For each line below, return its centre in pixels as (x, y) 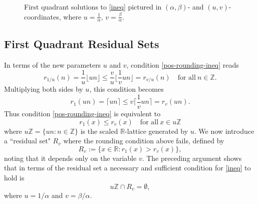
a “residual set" (27, 141)
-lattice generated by (157, 131)
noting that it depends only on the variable (70, 158)
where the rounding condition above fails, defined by (144, 141)
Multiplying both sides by (44, 89)
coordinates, (43, 16)
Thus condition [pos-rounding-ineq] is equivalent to (82, 113)
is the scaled (99, 131)
